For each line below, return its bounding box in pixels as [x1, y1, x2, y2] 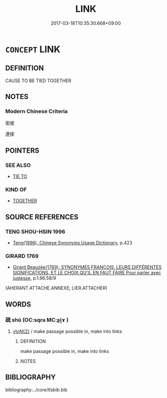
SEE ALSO [5, 161, 31, 168]
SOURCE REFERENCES [5, 213, 79, 221]
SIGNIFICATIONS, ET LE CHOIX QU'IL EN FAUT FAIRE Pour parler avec [12, 270, 161, 276]
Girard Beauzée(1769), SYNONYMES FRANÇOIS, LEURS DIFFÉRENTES [12, 264, 162, 270]
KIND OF [5, 186, 27, 193]
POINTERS [5, 146, 40, 155]
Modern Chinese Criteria [5, 108, 68, 115]
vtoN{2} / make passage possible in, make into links [12, 328, 123, 334]
